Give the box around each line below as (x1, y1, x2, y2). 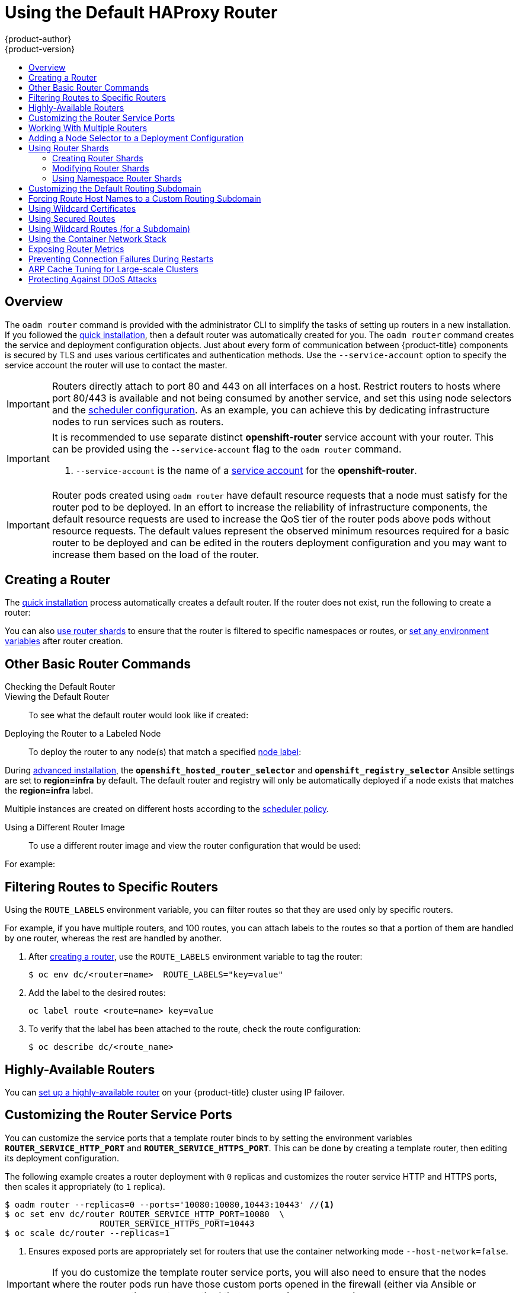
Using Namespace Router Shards (52, 173, 182, 183)
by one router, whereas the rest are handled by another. (5, 933, 222, 944)
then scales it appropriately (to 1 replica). (5, 1181, 165, 1192)
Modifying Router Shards (52, 163, 149, 173)
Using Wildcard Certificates (28, 203, 136, 214)
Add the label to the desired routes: (28, 988, 166, 998)
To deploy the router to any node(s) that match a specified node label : (28, 747, 302, 757)
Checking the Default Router (5, 681, 116, 692)
